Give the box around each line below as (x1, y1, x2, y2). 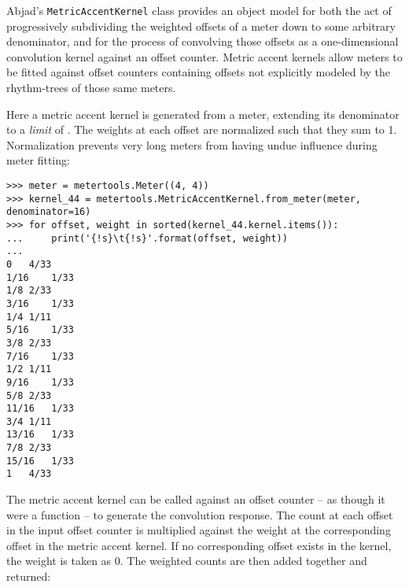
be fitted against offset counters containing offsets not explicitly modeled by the (6, 64, 391, 80)
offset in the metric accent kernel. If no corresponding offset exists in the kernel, (6, 537, 392, 553)
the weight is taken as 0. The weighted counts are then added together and (6, 552, 367, 569)
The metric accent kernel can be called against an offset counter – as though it (6, 491, 385, 508)
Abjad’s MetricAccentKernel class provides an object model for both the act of (6, 2, 392, 18)
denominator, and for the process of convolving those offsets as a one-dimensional (6, 33, 399, 50)
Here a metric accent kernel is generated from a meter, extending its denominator (6, 105, 400, 122)
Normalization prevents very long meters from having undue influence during (6, 136, 378, 153)
